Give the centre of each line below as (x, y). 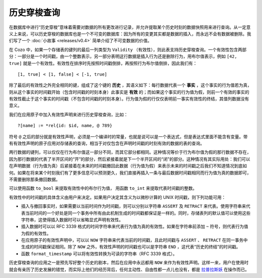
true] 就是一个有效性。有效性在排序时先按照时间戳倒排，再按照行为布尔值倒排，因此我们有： (103, 63)
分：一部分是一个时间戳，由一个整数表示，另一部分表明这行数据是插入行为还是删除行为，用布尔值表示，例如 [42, (123, 56)
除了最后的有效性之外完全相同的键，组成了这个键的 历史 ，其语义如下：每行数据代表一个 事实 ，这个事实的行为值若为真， (130, 85)
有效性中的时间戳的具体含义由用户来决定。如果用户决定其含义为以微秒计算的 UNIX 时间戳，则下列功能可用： (117, 197)
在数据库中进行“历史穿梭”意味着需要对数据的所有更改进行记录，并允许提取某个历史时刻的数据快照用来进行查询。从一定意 (130, 27)
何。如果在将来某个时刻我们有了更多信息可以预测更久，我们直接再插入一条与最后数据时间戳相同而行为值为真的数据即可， (130, 173)
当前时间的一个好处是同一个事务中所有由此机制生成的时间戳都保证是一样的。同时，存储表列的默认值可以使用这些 (138, 213)
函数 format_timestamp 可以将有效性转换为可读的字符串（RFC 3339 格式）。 (99, 253)
